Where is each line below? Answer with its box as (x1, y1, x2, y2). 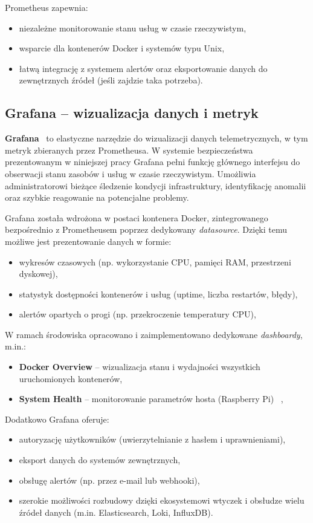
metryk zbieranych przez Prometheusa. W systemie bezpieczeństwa (5, 143, 253, 156)
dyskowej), (19, 267, 58, 280)
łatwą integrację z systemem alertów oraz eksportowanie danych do (19, 62, 268, 74)
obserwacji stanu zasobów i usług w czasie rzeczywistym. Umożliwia (5, 167, 256, 180)
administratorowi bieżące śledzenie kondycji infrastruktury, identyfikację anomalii (5, 179, 306, 192)
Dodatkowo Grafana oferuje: (5, 412, 109, 425)
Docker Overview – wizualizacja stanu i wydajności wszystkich (19, 360, 260, 373)
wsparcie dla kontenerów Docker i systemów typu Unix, (19, 42, 225, 54)
